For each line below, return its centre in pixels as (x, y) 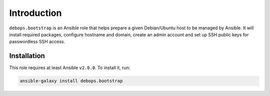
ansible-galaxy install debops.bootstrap (71, 81)
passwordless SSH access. (37, 42)
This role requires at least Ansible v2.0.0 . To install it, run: (70, 68)
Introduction (35, 13)
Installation (27, 56)
